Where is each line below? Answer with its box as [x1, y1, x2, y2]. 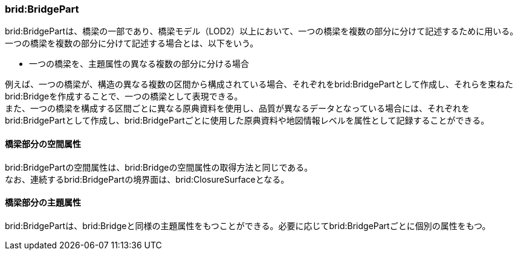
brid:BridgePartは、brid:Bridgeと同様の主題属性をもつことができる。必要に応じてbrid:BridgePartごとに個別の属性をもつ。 [5, 220, 491, 231]
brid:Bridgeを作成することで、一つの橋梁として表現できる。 [5, 91, 243, 102]
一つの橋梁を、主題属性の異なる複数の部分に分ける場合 [29, 58, 249, 69]
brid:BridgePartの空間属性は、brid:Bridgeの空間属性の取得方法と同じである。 [5, 162, 313, 172]
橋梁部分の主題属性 [5, 197, 81, 208]
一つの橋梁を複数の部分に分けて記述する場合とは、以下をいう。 [5, 38, 259, 49]
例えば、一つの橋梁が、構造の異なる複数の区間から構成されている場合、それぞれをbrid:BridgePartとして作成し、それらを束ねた [5, 79, 514, 90]
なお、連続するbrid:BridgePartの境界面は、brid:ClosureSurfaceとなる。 [5, 174, 290, 184]
